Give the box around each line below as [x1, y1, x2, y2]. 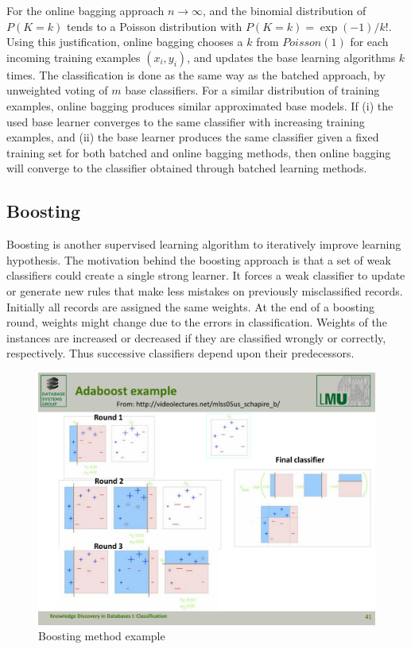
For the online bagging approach [6, 2, 165, 18]
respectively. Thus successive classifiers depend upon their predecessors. [6, 345, 355, 361]
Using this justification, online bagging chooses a [6, 33, 243, 50]
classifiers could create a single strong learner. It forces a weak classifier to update [6, 267, 405, 284]
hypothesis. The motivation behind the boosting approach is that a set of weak [6, 251, 391, 268]
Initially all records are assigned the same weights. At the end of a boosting [6, 298, 374, 315]
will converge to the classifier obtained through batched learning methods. [6, 160, 367, 176]
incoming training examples [6, 48, 141, 65]
